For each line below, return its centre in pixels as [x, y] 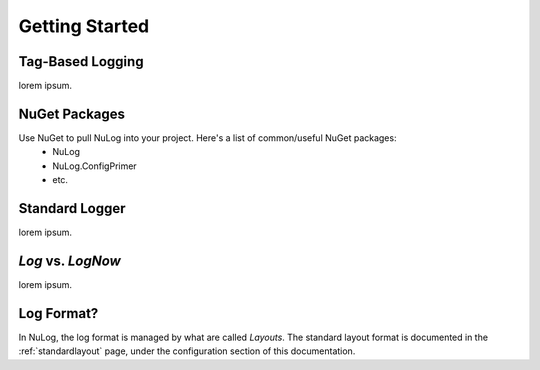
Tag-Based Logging [81, 61]
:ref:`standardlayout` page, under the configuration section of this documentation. [187, 351]
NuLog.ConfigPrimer [94, 166]
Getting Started [84, 26]
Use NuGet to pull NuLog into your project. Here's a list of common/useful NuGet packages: [207, 137]
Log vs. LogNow [70, 260]
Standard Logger [72, 208]
